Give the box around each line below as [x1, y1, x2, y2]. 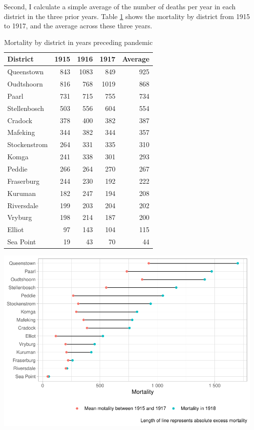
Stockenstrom [7, 139, 48, 150]
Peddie [7, 163, 28, 173]
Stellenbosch [7, 103, 44, 113]
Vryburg [7, 212, 32, 222]
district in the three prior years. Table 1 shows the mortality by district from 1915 [4, 11, 250, 21]
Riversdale [7, 200, 39, 210]
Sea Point [7, 236, 36, 247]
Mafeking [7, 127, 35, 137]
